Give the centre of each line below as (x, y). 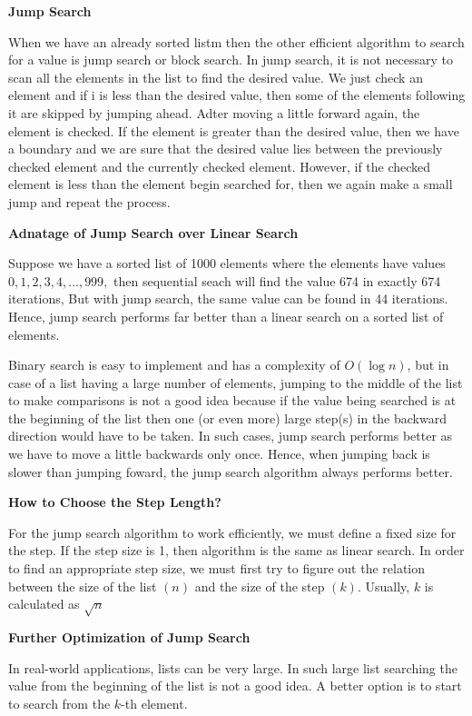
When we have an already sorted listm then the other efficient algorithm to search (236, 41)
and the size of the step (260, 586)
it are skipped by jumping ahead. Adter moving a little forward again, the (214, 112)
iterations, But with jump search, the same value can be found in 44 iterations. (228, 298)
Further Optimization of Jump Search (129, 636)
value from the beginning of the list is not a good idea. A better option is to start (235, 686)
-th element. (154, 703)
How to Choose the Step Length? (115, 502)
